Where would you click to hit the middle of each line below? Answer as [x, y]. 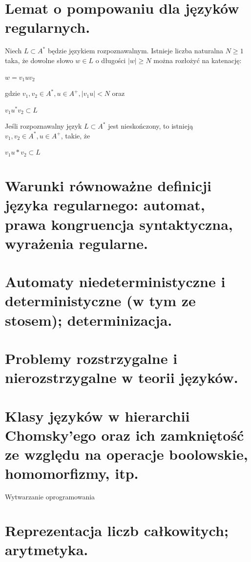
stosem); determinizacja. [89, 320]
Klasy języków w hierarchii [97, 416]
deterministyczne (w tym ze [100, 301]
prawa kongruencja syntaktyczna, [119, 224]
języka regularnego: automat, [105, 205]
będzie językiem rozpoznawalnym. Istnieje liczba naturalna [136, 51]
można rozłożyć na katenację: [198, 60]
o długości [111, 60]
